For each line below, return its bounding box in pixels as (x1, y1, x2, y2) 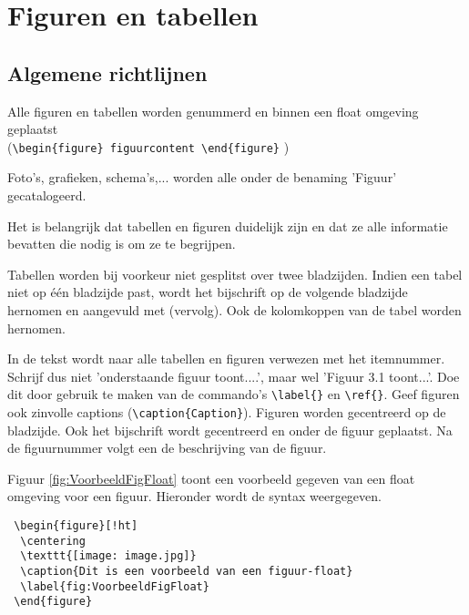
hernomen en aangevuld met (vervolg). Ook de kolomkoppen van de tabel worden (7, 300, 462, 319)
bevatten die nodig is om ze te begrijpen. (7, 234, 236, 253)
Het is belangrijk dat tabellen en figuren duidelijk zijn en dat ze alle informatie (7, 216, 448, 235)
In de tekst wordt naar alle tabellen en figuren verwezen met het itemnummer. (7, 349, 445, 368)
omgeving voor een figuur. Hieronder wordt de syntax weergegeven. (7, 487, 382, 506)
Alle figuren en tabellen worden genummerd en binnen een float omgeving (7, 101, 419, 120)
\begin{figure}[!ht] (14, 519, 138, 533)
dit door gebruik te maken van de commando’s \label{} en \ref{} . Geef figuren (7, 384, 460, 404)
